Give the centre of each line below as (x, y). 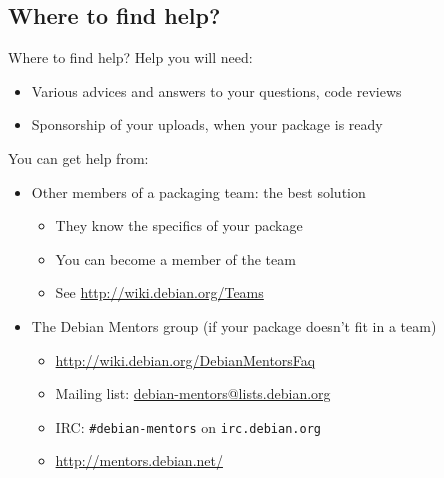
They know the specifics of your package (179, 225)
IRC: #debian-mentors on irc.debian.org (188, 426)
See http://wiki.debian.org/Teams (159, 292)
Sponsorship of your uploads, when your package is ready (207, 124)
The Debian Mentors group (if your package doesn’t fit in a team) (234, 325)
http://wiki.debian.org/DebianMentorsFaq (185, 359)
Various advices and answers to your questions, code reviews (216, 90)
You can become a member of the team (175, 258)
